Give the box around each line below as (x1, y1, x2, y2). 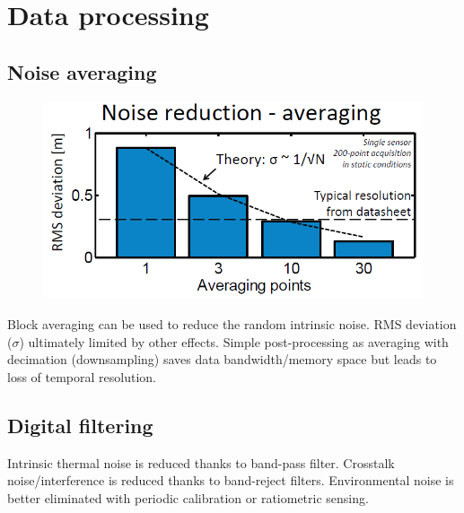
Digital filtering (7, 411, 153, 439)
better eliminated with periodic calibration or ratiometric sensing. (7, 488, 369, 507)
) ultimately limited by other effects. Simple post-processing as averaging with (19, 332, 449, 351)
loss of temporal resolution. (7, 367, 156, 386)
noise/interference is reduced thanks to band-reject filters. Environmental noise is (7, 471, 454, 490)
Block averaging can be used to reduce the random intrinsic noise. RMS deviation (7, 314, 457, 333)
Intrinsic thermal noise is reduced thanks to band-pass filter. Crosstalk (7, 453, 395, 472)
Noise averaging (7, 57, 157, 85)
